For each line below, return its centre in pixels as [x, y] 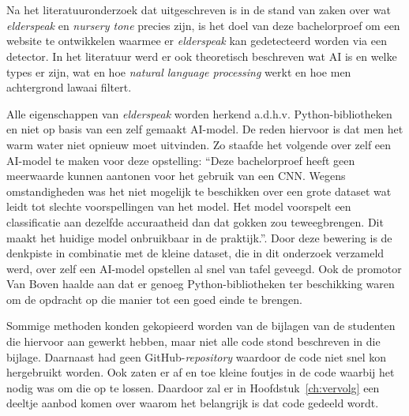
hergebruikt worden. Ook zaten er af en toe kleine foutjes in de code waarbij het [201, 372]
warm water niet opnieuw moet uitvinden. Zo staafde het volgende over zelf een [199, 144]
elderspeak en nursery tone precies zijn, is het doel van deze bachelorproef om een [203, 25]
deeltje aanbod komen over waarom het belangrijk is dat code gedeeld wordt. [193, 403]
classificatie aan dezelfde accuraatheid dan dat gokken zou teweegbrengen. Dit [195, 221]
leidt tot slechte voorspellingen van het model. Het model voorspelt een [179, 206]
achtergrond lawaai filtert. [69, 87]
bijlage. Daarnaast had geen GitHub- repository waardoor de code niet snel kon [197, 356]
